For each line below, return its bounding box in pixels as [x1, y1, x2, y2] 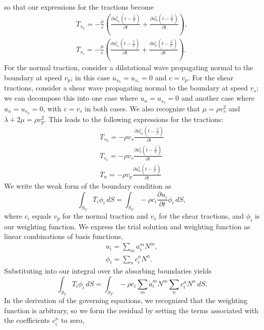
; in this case [71, 72, 110, 82]
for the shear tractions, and [159, 210, 244, 221]
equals [32, 210, 52, 221]
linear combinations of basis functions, [4, 231, 123, 242]
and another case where [181, 93, 255, 103]
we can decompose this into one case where [4, 93, 138, 103]
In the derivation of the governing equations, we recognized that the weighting [4, 295, 248, 306]
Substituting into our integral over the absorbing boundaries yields [4, 265, 212, 276]
